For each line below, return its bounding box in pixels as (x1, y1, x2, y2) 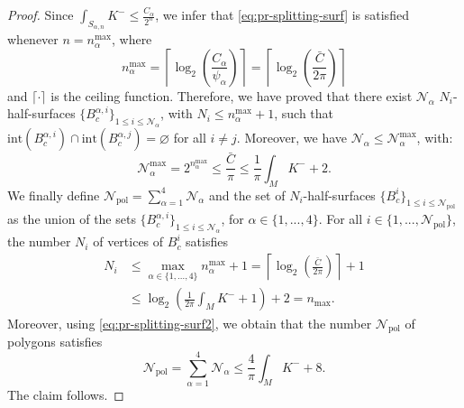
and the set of (209, 185, 286, 204)
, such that (274, 104, 334, 123)
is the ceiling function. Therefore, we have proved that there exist (50, 86, 413, 105)
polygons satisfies (7, 332, 103, 351)
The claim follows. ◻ (7, 385, 124, 404)
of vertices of (93, 232, 164, 251)
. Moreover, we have (236, 128, 347, 147)
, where (111, 30, 152, 49)
